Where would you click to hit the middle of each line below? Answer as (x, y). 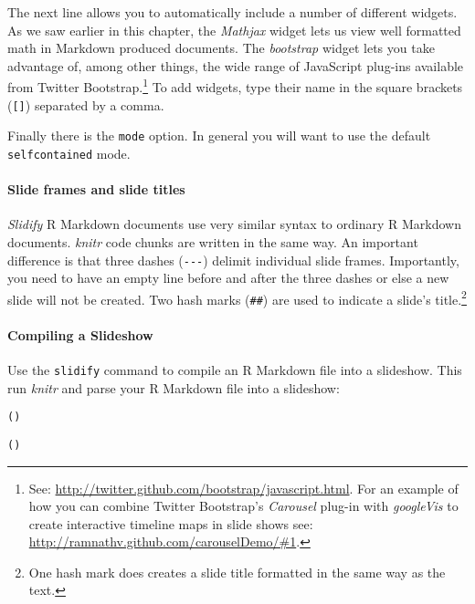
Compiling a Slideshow (80, 334)
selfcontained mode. (69, 153)
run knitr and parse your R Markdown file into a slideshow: (174, 387)
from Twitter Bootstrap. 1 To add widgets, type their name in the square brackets (235, 86)
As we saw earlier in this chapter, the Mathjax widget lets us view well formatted (234, 30)
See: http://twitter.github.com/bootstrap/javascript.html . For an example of (243, 488)
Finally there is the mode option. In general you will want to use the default (219, 135)
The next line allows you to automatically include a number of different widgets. (232, 12)
